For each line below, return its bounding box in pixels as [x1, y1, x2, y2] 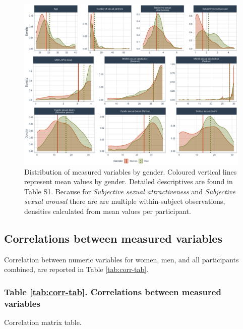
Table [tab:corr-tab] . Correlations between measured [4, 285, 221, 298]
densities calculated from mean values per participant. [24, 205, 191, 216]
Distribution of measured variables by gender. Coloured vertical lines [24, 166, 237, 177]
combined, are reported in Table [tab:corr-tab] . [4, 264, 149, 275]
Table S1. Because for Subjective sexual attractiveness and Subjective [24, 186, 235, 196]
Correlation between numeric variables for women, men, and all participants [4, 254, 239, 264]
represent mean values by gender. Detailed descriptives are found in [24, 176, 233, 187]
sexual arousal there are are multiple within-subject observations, [24, 196, 225, 206]
